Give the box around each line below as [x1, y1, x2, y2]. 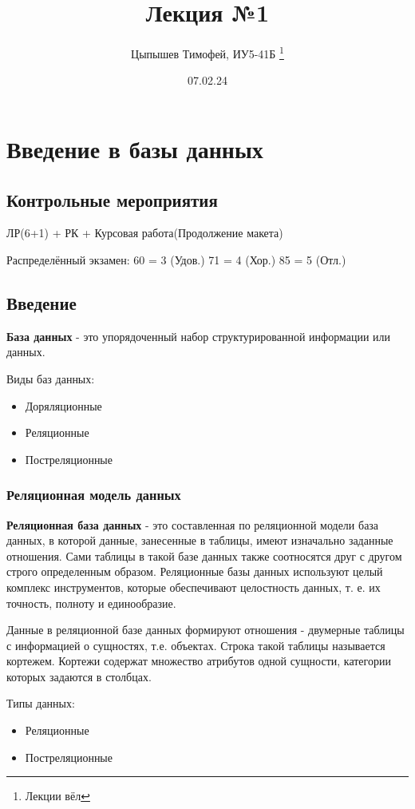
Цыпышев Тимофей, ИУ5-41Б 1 [131, 43, 284, 61]
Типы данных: [6, 695, 75, 712]
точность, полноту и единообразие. [6, 594, 176, 611]
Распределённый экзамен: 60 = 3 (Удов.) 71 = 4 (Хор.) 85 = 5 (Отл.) [6, 251, 346, 268]
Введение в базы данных [6, 132, 263, 165]
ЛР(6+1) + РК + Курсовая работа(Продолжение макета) [6, 224, 283, 241]
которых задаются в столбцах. [6, 668, 152, 684]
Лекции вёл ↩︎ [25, 787, 90, 804]
